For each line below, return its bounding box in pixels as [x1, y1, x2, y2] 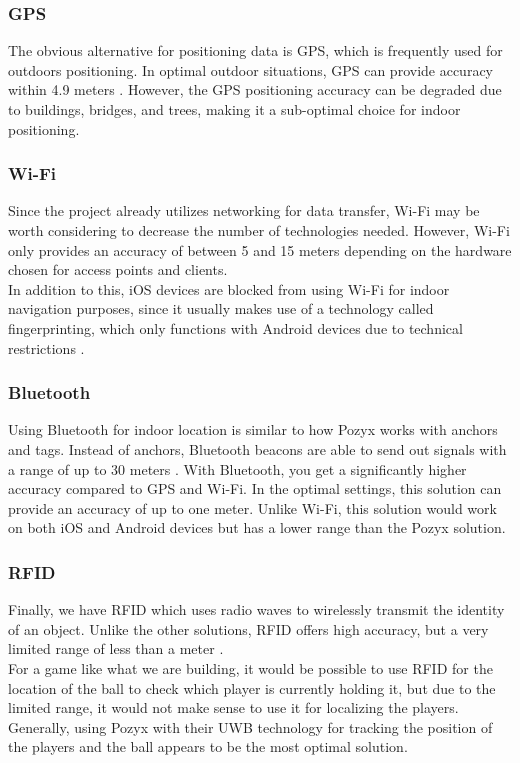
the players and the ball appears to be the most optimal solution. [8, 736, 408, 757]
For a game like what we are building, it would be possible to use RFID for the [8, 657, 493, 678]
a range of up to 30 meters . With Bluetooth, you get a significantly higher [8, 458, 467, 479]
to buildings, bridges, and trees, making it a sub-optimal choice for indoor [8, 99, 461, 119]
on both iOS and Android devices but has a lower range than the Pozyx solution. [8, 517, 506, 538]
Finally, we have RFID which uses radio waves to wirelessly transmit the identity [8, 599, 505, 620]
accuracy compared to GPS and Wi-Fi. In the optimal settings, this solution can [8, 478, 502, 499]
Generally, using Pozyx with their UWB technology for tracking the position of [8, 716, 493, 737]
